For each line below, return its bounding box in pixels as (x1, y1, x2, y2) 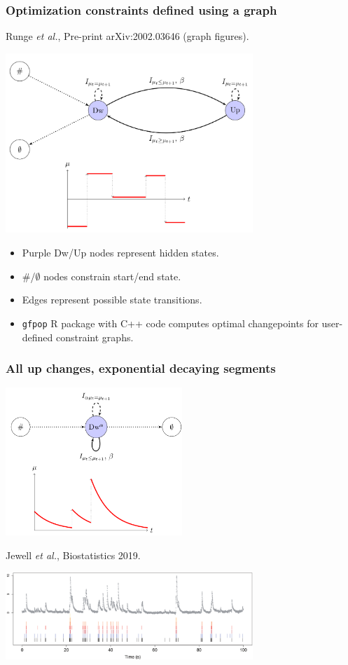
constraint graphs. (56, 329, 134, 344)
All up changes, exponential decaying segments (6, 359, 276, 377)
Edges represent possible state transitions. (22, 292, 202, 307)
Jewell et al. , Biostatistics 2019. (6, 547, 141, 562)
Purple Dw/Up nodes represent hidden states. (22, 245, 219, 260)
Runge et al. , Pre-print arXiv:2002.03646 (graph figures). (6, 29, 249, 43)
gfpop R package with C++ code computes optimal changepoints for (22, 315, 319, 330)
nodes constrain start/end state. (43, 268, 181, 283)
